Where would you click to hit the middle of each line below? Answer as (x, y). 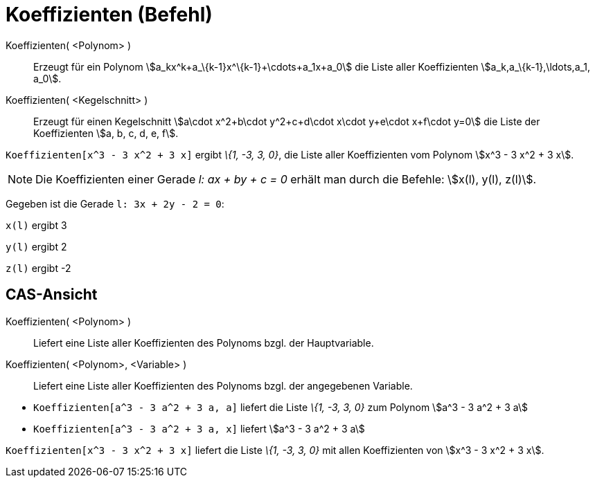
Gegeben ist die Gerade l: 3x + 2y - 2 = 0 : (115, 203)
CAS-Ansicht (52, 295)
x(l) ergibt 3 (36, 225)
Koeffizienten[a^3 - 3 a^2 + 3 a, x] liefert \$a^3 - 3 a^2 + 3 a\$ (199, 428)
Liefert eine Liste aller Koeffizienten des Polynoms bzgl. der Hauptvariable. (204, 343)
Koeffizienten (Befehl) (109, 15)
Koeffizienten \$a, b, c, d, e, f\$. (106, 133)
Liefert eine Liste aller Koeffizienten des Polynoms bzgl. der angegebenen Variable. (223, 385)
